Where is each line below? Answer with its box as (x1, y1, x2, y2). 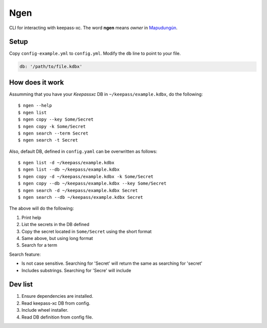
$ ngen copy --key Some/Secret (18, 117, 94, 122)
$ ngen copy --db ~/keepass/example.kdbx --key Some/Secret (18, 181, 167, 187)
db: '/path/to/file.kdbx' (19, 64, 83, 69)
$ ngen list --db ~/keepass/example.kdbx (18, 167, 120, 173)
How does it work (9, 78, 64, 87)
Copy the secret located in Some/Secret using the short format (21, 228, 152, 234)
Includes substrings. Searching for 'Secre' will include (21, 267, 132, 273)
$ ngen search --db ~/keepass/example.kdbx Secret (18, 194, 143, 200)
